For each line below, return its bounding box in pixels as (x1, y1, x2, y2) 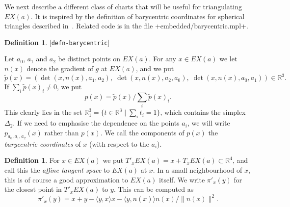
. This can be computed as (113, 184, 194, 194)
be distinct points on (58, 53, 121, 64)
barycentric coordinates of (4, 138, 81, 149)
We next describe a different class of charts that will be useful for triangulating (4, 1, 242, 11)
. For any (149, 53, 176, 64)
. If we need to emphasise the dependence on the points (13, 118, 180, 128)
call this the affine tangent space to (4, 165, 110, 175)
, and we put (135, 63, 174, 74)
